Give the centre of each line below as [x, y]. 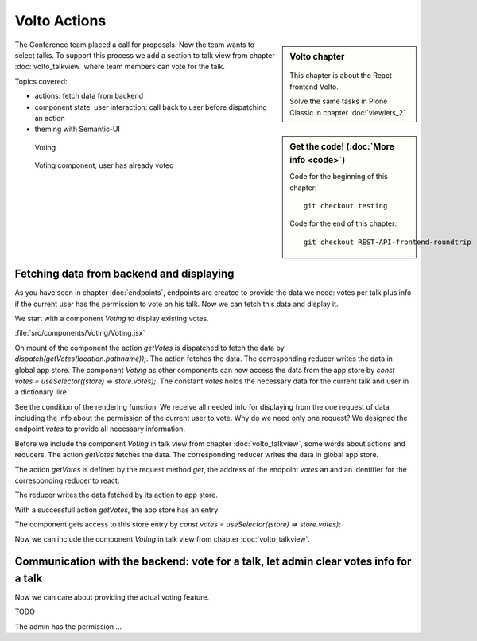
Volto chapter [317, 56]
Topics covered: [41, 81]
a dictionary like [41, 392]
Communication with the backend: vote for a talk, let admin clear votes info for [213, 562]
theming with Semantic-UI [78, 129]
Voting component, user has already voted [104, 165]
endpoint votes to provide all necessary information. [100, 429]
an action [50, 118]
